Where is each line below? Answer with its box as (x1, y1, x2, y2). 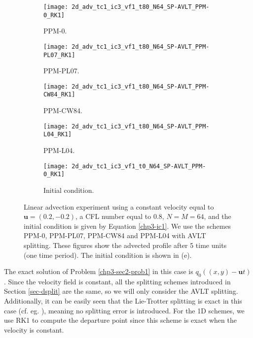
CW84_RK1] (43, 91, 75, 98)
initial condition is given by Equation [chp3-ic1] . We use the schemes (24, 220, 231, 231)
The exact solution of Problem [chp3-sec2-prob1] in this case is (4, 266, 193, 277)
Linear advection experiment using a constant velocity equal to (24, 201, 214, 212)
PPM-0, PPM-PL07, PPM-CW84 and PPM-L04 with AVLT (24, 230, 206, 241)
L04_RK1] (43, 131, 72, 138)
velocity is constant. (4, 324, 64, 335)
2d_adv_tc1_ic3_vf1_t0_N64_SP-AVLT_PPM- (72, 162, 206, 170)
